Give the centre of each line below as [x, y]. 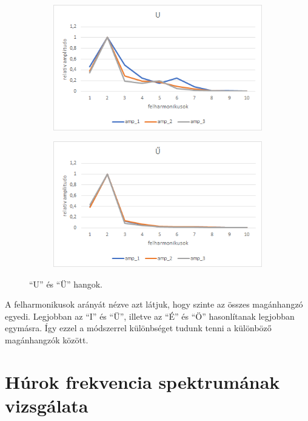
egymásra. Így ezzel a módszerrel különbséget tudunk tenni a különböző [138, 328]
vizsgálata [47, 405]
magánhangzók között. [47, 339]
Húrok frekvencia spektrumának [142, 381]
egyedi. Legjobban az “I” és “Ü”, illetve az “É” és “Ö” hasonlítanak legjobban [150, 316]
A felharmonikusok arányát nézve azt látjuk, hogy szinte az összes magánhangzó [154, 304]
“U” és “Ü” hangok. [66, 284]
